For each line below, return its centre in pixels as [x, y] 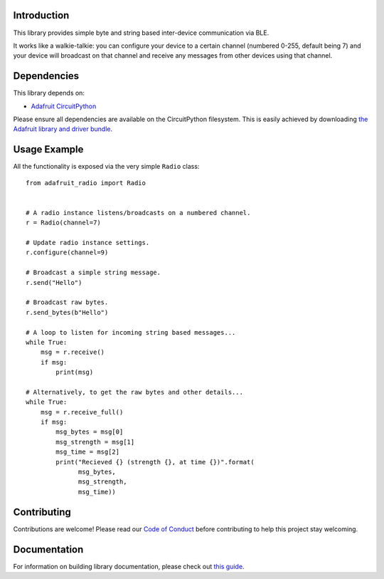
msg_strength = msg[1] [95, 442]
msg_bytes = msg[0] [90, 432]
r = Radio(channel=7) [63, 223]
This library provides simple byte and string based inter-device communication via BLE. [141, 33]
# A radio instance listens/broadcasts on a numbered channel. [138, 213]
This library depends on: [49, 93]
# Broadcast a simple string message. [94, 273]
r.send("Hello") [54, 282]
